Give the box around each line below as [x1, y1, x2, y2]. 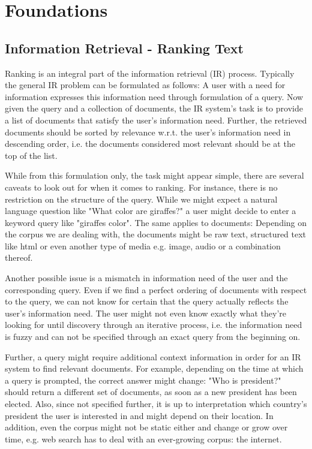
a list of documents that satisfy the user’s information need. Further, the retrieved [5, 113, 307, 126]
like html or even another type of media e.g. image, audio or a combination [5, 239, 281, 252]
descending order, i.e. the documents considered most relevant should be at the [5, 137, 295, 150]
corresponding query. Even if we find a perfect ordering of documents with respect [5, 283, 307, 296]
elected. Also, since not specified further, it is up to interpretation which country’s [5, 397, 307, 410]
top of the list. [5, 149, 58, 161]
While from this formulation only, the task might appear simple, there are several [5, 169, 304, 182]
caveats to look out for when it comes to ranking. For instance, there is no [5, 180, 278, 193]
